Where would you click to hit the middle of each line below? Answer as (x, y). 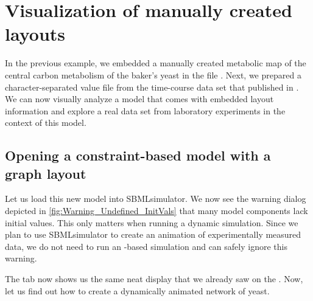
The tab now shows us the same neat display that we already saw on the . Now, (154, 279)
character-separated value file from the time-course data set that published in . (152, 87)
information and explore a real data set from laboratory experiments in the (145, 110)
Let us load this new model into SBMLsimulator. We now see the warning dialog (156, 199)
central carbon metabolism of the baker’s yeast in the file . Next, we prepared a (153, 74)
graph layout (46, 173)
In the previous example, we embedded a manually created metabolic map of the (156, 63)
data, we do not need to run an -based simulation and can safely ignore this (146, 246)
